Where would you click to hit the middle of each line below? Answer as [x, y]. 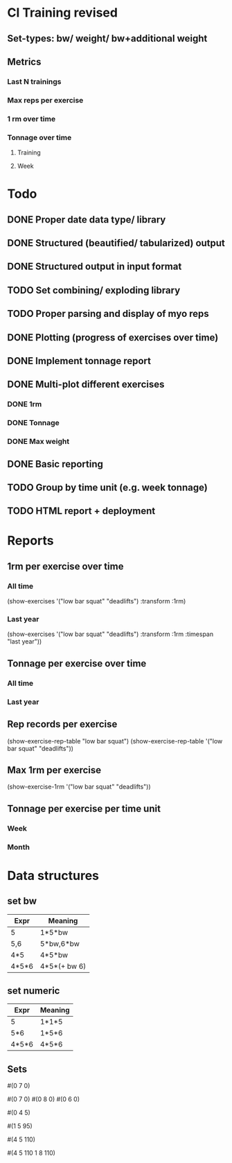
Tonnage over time [39, 137]
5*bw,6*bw [60, 943]
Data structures [53, 876]
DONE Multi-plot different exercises [86, 385]
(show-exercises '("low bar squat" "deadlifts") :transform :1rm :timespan [110, 634]
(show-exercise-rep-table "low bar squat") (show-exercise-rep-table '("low [115, 741]
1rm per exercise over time [65, 566]
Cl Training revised [62, 13]
